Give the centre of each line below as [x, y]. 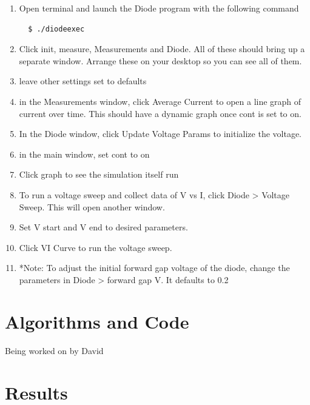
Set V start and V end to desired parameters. [103, 227]
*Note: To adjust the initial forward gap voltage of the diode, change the [154, 268]
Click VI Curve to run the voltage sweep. [96, 247]
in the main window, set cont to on [84, 154]
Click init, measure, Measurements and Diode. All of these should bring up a [162, 49]
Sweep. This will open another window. [92, 206]
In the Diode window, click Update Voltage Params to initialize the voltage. [160, 134]
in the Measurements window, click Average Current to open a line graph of [160, 101]
